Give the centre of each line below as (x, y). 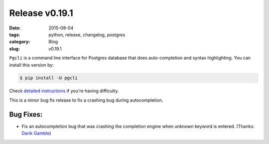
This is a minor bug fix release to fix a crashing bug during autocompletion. (86, 100)
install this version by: (32, 65)
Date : (15, 28)
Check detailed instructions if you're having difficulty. (64, 91)
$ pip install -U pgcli (49, 78)
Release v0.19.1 (41, 13)
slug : (14, 49)
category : (20, 42)
